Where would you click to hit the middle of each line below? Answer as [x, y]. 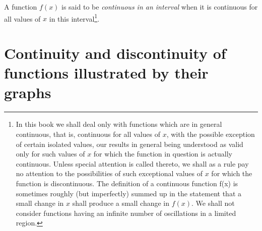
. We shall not [213, 203]
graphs [28, 92]
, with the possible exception [211, 134]
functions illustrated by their [106, 73]
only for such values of [50, 154]
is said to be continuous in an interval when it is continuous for [160, 7]
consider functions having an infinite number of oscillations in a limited [126, 213]
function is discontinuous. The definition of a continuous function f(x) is [127, 183]
